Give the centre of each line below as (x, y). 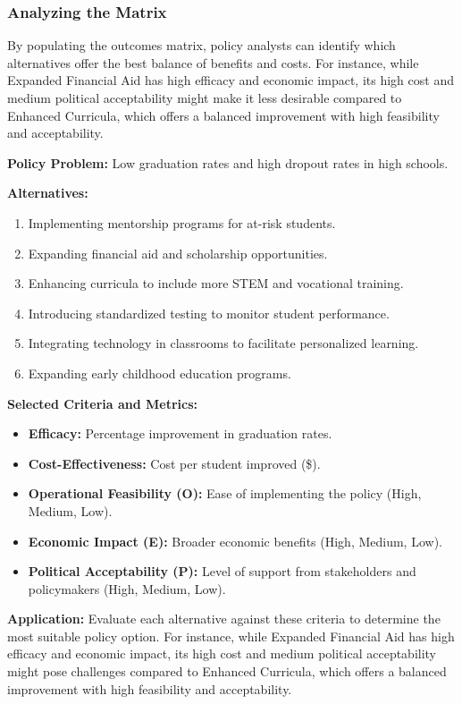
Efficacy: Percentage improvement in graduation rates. (180, 433)
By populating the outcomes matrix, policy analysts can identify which (202, 45)
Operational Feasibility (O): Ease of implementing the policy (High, (225, 493)
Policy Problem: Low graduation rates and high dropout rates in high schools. (228, 162)
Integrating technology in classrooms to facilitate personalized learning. (223, 343)
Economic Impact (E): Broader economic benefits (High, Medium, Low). (235, 541)
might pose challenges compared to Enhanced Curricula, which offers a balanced (227, 671)
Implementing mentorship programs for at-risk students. (182, 222)
